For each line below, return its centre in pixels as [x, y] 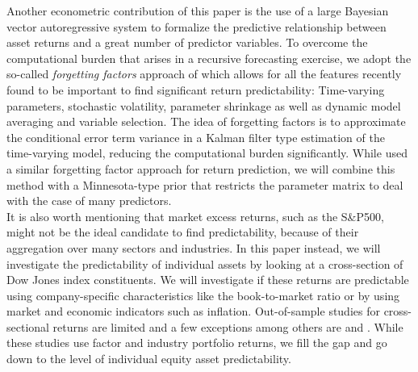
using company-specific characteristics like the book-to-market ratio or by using [203, 295]
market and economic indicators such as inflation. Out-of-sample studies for [193, 311]
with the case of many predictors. [89, 201]
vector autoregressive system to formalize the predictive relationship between [196, 26]
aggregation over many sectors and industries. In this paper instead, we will [194, 247]
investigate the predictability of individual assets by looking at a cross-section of [205, 263]
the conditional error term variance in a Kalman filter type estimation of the [196, 137]
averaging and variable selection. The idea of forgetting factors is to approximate [206, 121]
